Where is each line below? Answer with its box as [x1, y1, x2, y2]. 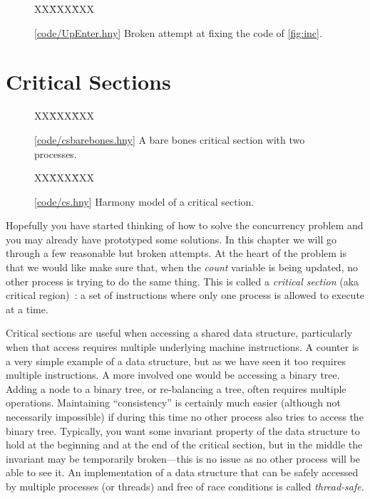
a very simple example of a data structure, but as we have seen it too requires [6, 353, 346, 368]
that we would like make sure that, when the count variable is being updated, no [6, 260, 358, 275]
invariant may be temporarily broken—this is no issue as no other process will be [6, 451, 360, 466]
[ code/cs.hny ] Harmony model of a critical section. [34, 194, 255, 209]
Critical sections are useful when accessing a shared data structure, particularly [6, 325, 353, 340]
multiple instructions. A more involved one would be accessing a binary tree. [6, 367, 340, 382]
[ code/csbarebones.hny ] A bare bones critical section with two [34, 132, 305, 147]
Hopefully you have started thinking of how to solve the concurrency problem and [6, 218, 364, 233]
